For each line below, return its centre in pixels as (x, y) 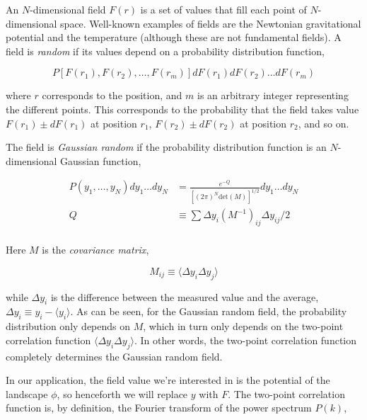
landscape (27, 393)
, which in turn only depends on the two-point (243, 326)
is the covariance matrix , (95, 250)
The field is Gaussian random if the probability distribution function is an (166, 147)
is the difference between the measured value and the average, (185, 296)
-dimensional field (68, 9)
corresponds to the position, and (112, 95)
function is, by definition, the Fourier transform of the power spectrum (159, 408)
